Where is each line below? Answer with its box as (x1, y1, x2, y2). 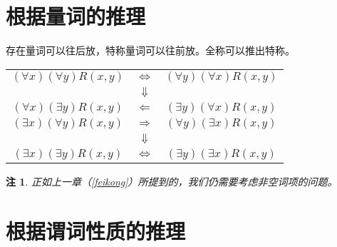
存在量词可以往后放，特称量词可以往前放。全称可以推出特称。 (6, 43, 295, 58)
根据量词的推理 (6, 1, 146, 31)
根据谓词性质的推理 (6, 216, 186, 245)
